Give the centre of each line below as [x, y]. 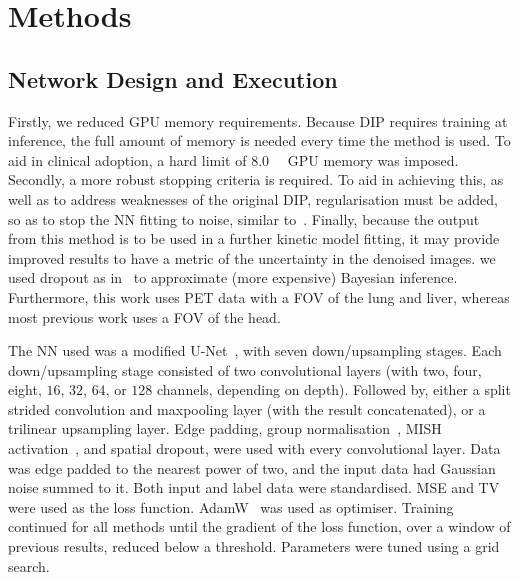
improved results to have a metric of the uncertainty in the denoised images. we [252, 257]
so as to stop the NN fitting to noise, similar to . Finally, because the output [244, 218]
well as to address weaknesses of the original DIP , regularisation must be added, [253, 198]
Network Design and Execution [173, 78]
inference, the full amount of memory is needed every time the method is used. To [259, 140]
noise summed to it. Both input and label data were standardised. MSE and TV [254, 487]
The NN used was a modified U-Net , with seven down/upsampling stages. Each [255, 350]
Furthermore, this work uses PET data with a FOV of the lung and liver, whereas [259, 296]
